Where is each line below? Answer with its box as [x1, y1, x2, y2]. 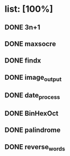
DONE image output [4, 73, 62, 83]
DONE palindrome [4, 126, 61, 134]
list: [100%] [4, 3, 53, 15]
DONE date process [4, 91, 60, 101]
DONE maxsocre [4, 39, 56, 48]
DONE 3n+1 [4, 23, 40, 31]
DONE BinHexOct [4, 109, 59, 118]
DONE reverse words [4, 143, 65, 152]
